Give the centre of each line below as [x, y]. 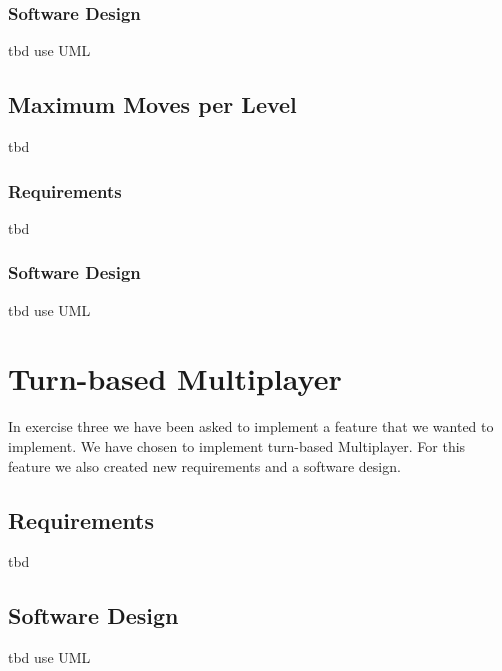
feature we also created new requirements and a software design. [204, 465]
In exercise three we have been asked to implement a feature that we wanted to [251, 426]
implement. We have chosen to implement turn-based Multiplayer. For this [237, 445]
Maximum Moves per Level [152, 104]
